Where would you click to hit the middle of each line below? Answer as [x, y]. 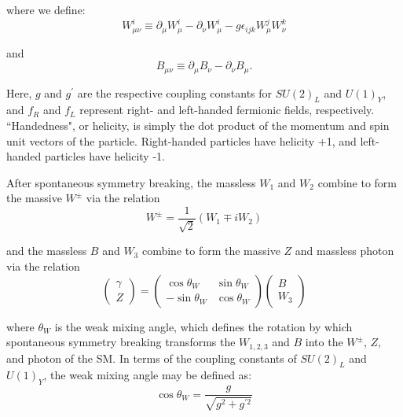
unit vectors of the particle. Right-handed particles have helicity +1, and [181, 140]
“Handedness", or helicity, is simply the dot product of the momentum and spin [198, 125]
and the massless [47, 251]
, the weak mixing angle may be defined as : [148, 375]
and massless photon [344, 251]
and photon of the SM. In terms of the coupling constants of [152, 358]
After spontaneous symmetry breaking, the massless [131, 182]
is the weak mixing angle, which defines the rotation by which [203, 326]
